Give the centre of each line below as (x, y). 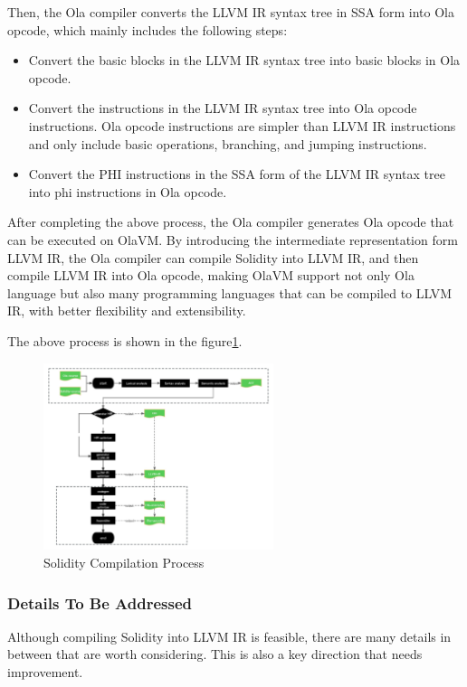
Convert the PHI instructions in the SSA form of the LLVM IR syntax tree (237, 174)
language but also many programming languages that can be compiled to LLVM (230, 292)
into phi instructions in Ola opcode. (128, 191)
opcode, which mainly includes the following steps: (148, 29)
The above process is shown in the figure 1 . (125, 340)
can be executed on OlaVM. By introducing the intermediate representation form (233, 239)
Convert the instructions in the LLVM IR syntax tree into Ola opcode (223, 108)
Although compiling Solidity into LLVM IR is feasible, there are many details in (229, 636)
